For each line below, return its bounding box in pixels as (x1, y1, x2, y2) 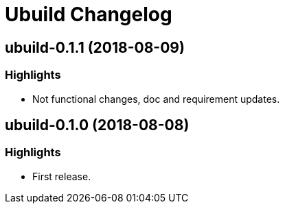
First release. (32, 170, 91, 182)
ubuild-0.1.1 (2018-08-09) (5, 38, 185, 56)
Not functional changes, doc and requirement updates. (32, 93, 280, 105)
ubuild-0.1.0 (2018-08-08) (5, 116, 190, 134)
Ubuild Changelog (5, 3, 172, 26)
